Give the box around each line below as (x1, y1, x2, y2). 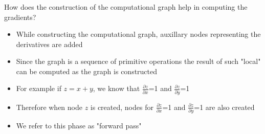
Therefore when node (16, 101, 82, 112)
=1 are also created (194, 101, 255, 112)
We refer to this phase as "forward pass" (16, 120, 142, 131)
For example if (16, 83, 61, 94)
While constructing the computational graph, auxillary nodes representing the (16, 29, 261, 39)
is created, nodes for (90, 101, 153, 112)
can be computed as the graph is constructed (16, 65, 158, 76)
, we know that (93, 83, 140, 94)
